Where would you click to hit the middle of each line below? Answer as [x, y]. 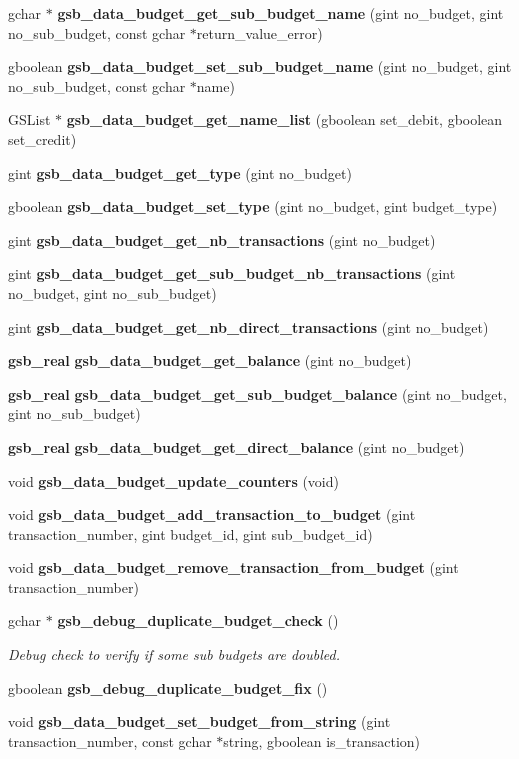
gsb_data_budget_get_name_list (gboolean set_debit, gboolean [284, 119]
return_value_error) [259, 32]
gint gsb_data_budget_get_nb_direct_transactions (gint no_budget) [248, 326]
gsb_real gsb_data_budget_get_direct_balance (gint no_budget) [236, 446]
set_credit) [42, 138]
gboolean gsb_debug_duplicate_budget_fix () [168, 687]
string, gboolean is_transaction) [322, 740]
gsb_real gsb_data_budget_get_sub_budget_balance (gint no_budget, [257, 393]
